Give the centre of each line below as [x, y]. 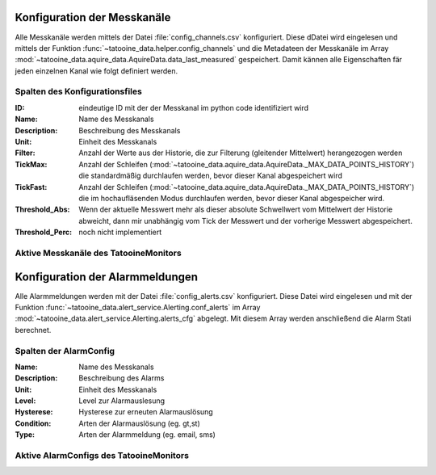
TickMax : [31, 164]
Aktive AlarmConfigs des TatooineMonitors [102, 456]
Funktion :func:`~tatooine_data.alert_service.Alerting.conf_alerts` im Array [138, 307]
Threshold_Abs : [42, 209]
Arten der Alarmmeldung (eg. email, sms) [147, 435]
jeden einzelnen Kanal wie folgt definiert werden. [96, 71]
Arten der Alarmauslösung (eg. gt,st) [140, 423]
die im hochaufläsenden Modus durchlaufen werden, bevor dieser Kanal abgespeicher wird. [232, 198]
